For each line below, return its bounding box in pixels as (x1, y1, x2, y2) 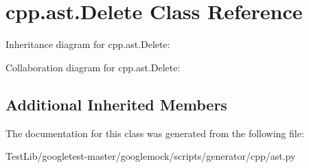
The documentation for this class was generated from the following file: (5, 125, 304, 140)
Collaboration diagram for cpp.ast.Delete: (5, 60, 181, 74)
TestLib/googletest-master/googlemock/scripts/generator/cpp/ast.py (5, 149, 296, 163)
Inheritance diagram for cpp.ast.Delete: (5, 37, 170, 51)
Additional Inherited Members (5, 93, 227, 115)
